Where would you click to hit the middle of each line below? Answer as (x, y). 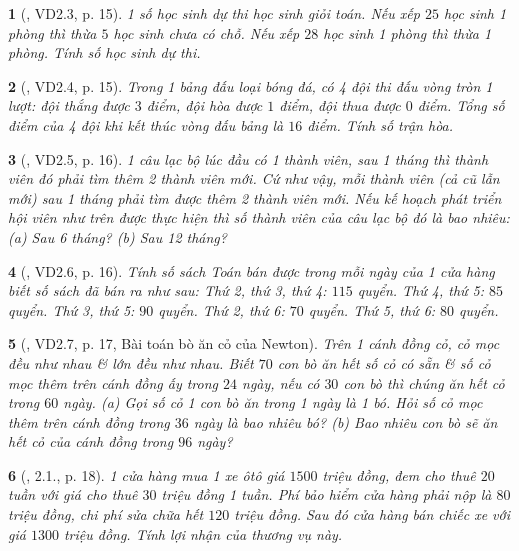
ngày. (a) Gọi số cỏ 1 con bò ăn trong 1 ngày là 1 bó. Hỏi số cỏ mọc (273, 402)
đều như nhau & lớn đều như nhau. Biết (131, 362)
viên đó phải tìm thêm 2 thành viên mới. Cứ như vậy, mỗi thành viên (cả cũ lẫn (254, 178)
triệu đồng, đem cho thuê (399, 474)
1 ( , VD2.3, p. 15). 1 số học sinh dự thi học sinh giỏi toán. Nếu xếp (214, 13)
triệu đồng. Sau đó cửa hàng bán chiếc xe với (372, 514)
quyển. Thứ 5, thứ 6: (372, 309)
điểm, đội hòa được (204, 105)
